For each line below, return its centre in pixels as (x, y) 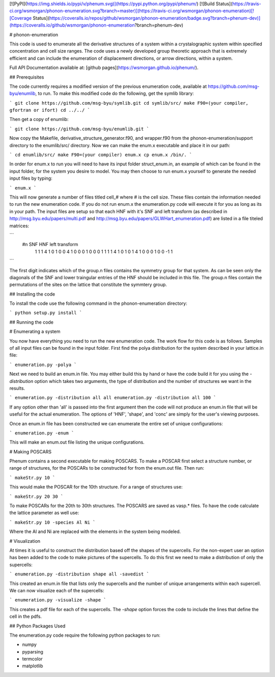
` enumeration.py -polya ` (43, 365)
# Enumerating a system (35, 331)
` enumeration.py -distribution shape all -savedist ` (79, 574)
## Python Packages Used (37, 626)
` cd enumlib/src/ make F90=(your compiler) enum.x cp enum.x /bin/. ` (101, 155)
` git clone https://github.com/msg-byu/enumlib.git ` (79, 129)
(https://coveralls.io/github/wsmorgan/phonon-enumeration (72, 25)
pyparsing (33, 651)
